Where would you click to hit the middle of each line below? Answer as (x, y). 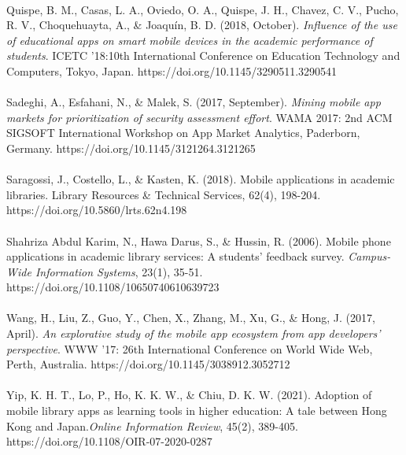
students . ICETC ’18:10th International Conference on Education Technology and (203, 55)
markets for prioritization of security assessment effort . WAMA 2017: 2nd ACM (199, 117)
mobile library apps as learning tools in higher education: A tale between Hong (197, 411)
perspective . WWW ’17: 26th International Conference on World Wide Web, (190, 348)
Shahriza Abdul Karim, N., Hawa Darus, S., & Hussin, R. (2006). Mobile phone (199, 240)
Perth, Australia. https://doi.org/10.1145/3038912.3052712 (148, 364)
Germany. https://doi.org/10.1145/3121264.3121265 (131, 148)
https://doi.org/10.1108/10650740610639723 (113, 287)
